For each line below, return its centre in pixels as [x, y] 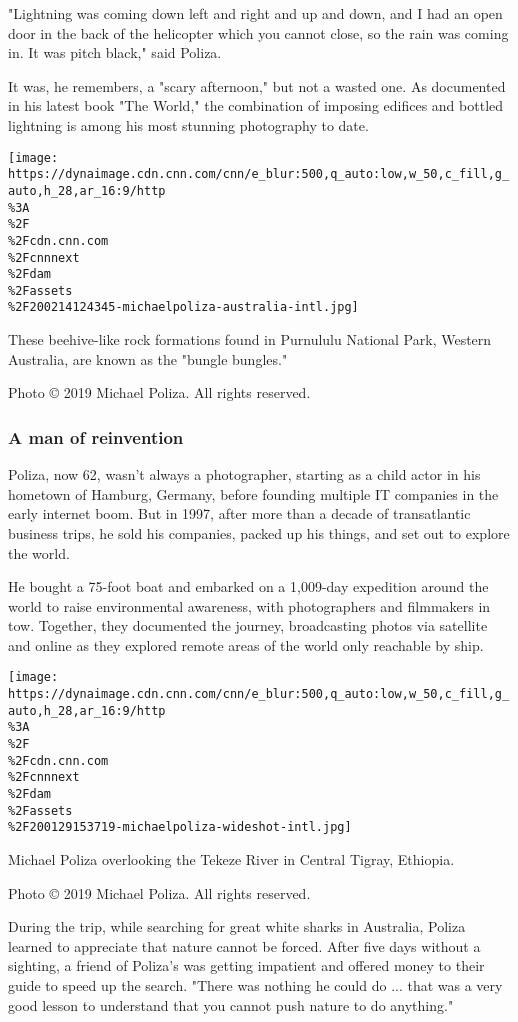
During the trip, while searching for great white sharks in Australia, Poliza [237, 926]
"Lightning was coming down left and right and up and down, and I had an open [255, 13]
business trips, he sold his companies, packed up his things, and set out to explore [259, 532]
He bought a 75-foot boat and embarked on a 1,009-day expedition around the [248, 586]
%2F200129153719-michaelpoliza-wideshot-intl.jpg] [180, 827]
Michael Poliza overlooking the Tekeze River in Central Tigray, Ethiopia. [231, 859]
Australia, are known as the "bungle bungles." [148, 358]
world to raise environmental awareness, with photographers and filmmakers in [249, 605]
